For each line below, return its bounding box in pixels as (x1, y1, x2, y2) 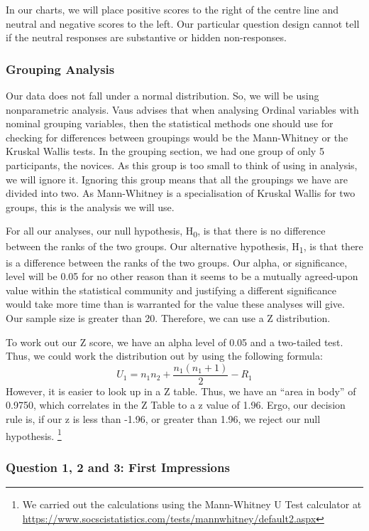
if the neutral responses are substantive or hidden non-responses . (6, 30, 287, 45)
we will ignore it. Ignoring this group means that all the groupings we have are (6, 171, 348, 186)
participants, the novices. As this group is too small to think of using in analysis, (6, 157, 358, 172)
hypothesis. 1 (6, 426, 62, 443)
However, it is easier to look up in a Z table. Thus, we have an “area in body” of (6, 383, 356, 398)
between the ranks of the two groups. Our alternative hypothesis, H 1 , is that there (6, 239, 363, 256)
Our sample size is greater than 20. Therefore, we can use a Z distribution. (6, 310, 331, 325)
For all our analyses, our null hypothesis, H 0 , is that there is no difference (6, 223, 326, 240)
